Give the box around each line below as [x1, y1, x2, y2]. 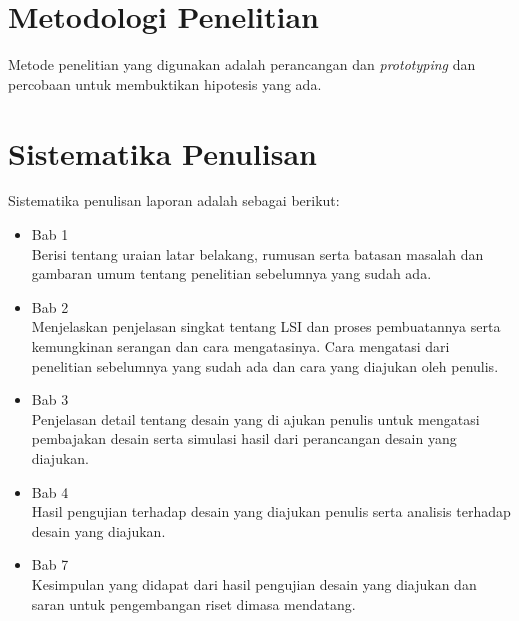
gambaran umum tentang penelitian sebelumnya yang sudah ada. [31, 263, 432, 284]
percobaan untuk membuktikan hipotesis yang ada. [8, 73, 322, 94]
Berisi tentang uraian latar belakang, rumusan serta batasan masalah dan [31, 243, 484, 264]
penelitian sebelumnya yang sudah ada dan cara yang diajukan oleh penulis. [31, 355, 499, 376]
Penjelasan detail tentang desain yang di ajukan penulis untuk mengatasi [31, 408, 480, 429]
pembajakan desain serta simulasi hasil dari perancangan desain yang [31, 428, 457, 449]
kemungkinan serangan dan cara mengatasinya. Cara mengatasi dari [31, 336, 450, 356]
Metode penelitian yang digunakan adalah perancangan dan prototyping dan [8, 54, 476, 75]
